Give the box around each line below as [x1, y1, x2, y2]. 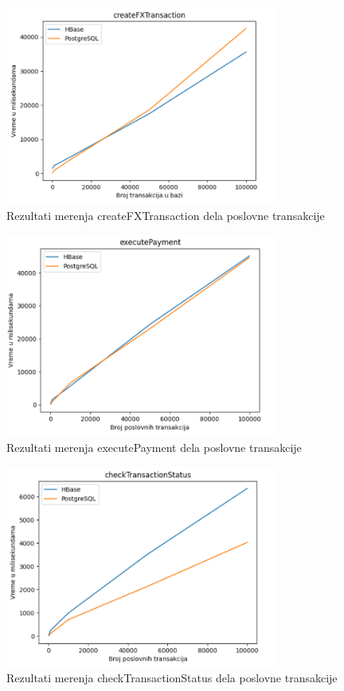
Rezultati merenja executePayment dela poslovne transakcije [6, 439, 302, 456]
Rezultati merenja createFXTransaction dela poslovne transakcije [6, 206, 325, 223]
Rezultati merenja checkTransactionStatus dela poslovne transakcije [6, 669, 338, 685]
